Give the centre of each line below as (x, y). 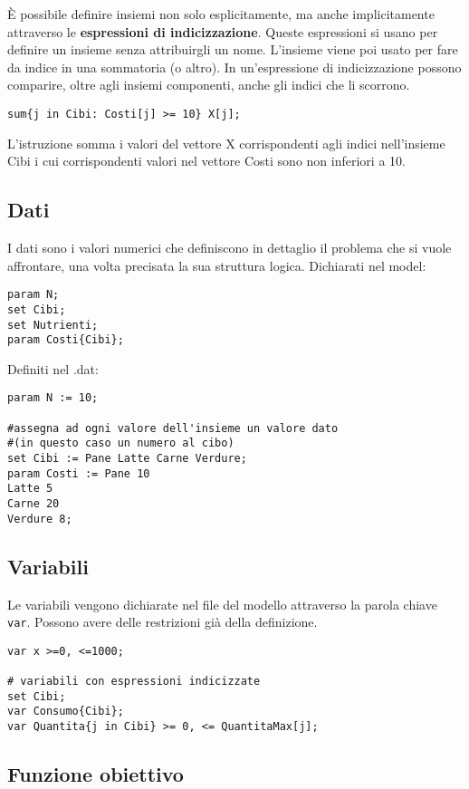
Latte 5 (30, 489)
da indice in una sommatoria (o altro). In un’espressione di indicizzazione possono (234, 67)
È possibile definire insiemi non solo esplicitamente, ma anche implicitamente (221, 14)
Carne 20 (33, 504)
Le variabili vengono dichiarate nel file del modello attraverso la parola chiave (222, 604)
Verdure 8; (40, 519)
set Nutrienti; (53, 325)
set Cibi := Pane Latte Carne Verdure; (127, 459)
